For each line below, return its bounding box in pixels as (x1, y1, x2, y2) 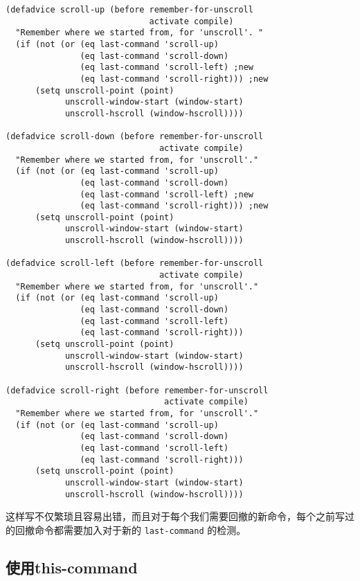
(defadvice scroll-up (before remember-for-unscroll (6, 5, 253, 15)
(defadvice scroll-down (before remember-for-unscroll (6, 132, 264, 142)
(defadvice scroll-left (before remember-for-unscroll (6, 258, 264, 269)
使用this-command (6, 556, 138, 578)
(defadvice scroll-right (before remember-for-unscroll (6, 385, 269, 395)
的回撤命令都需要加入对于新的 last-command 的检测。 (6, 522, 246, 537)
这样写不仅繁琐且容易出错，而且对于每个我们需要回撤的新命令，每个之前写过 (6, 509, 354, 524)
